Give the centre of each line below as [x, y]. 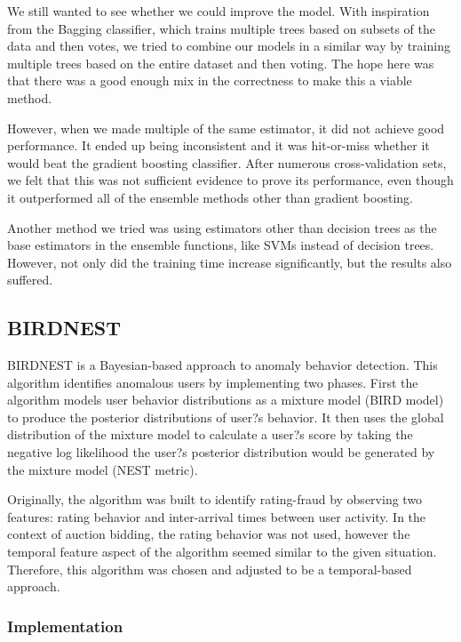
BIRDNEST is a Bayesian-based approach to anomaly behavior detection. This [223, 365]
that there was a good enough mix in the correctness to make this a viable [210, 80]
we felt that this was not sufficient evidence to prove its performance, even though [230, 180]
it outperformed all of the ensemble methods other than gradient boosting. [210, 197]
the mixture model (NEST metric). [103, 469]
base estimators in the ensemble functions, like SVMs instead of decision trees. [221, 245]
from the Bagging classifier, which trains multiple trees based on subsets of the [221, 28]
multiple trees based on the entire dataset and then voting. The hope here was [221, 63]
